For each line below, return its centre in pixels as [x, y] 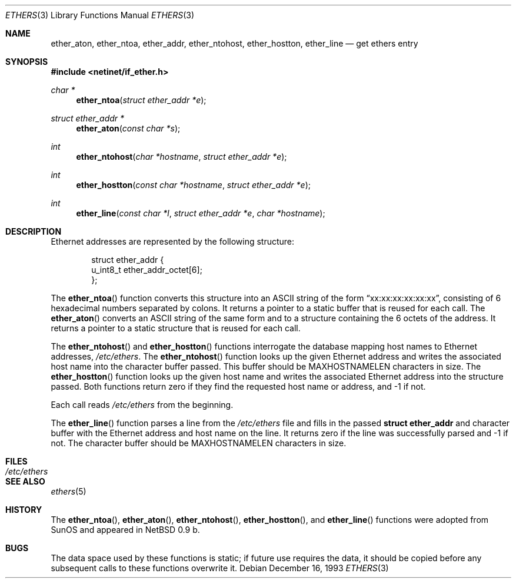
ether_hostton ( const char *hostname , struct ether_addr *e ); [193, 185]
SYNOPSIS [27, 62]
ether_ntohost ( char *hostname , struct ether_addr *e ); [182, 157]
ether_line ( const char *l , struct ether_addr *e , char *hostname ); [201, 213]
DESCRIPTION [34, 231]
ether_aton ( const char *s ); [128, 128]
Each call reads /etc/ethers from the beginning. [142, 405]
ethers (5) [69, 491]
